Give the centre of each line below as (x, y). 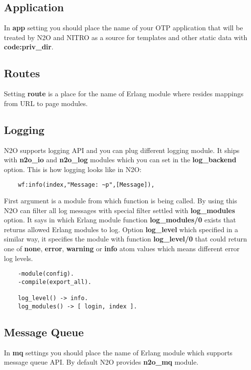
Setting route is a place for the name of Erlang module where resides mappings (124, 94)
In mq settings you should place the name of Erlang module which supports (118, 352)
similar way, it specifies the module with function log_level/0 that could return (125, 239)
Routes (22, 73)
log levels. (19, 258)
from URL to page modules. (46, 103)
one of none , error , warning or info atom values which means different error (122, 248)
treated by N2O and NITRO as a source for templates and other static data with (126, 37)
